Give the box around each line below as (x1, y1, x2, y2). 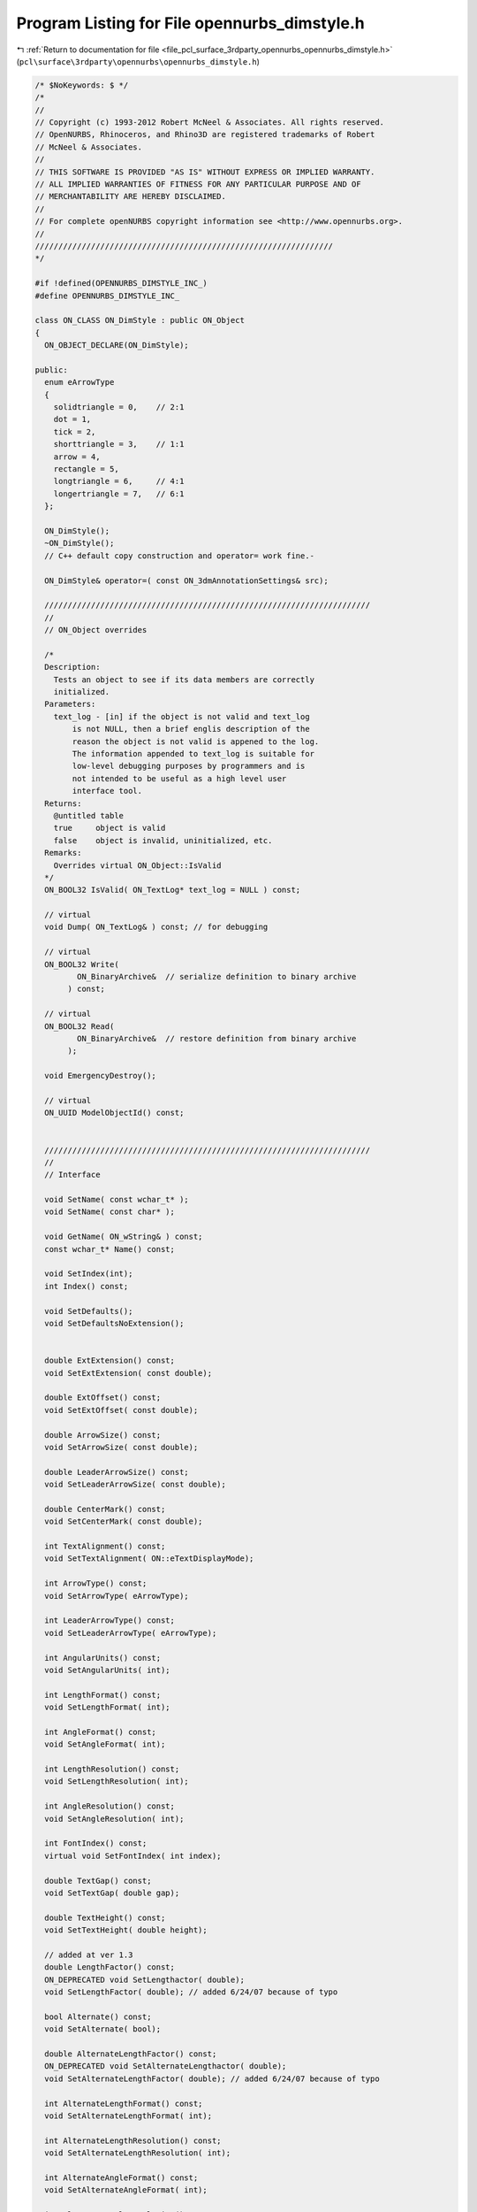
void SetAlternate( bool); (44, 2024, 162, 2034)
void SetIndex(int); (44, 1269, 133, 1279)
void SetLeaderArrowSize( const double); (44, 1479, 227, 1490)
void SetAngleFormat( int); (44, 1740, 166, 1749)
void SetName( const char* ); (44, 1207, 176, 1217)
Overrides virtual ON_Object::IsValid (53, 860, 222, 871)
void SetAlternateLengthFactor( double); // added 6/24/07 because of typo (44, 2073, 380, 2084)
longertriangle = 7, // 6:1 (53, 488, 185, 499)
